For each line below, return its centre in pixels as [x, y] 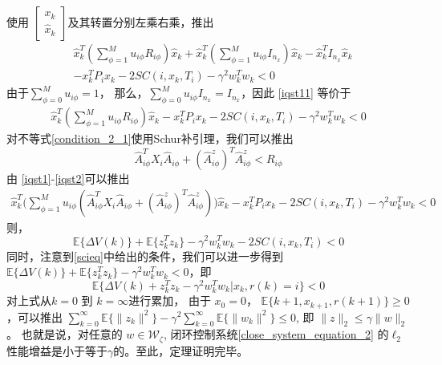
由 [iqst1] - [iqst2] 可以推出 [68, 178]
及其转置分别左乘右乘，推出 [141, 22]
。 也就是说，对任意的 [65, 334]
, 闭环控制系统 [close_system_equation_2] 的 [276, 334]
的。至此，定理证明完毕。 [181, 350]
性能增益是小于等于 [57, 350]
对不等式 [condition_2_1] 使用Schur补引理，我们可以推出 [150, 138]
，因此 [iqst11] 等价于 [296, 93]
